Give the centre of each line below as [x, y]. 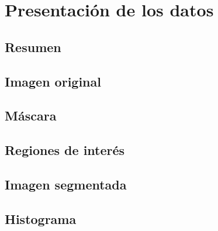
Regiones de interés [65, 150]
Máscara [31, 115]
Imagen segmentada [66, 184]
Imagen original [53, 81]
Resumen [33, 46]
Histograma [41, 218]
